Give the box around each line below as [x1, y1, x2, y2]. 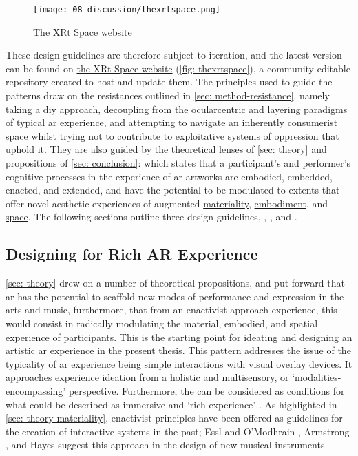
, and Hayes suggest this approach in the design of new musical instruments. [6, 437, 328, 452]
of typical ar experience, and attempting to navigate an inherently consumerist [6, 115, 338, 129]
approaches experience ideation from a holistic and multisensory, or [6, 370, 289, 384]
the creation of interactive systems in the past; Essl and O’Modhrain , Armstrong [6, 424, 350, 438]
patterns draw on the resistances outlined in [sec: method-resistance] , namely [6, 88, 330, 103]
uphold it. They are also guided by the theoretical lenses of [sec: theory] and [6, 142, 327, 156]
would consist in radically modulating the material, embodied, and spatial [6, 315, 318, 330]
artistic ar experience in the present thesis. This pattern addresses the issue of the [6, 343, 351, 357]
